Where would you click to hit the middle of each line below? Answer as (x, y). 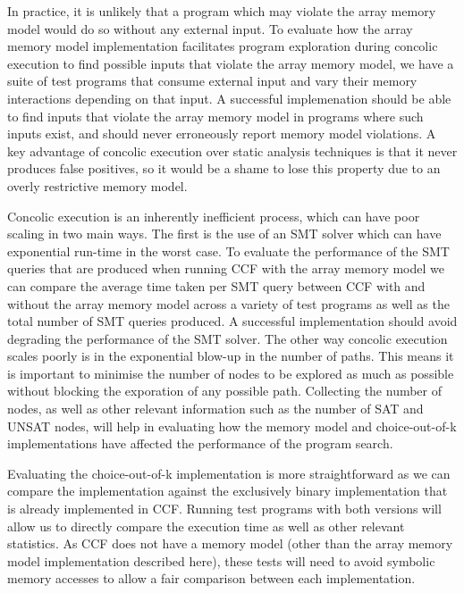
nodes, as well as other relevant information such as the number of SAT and (215, 409)
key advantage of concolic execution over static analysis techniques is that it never (232, 150)
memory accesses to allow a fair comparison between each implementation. (211, 578)
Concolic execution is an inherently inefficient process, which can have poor (214, 216)
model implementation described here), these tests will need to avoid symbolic (221, 560)
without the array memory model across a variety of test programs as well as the (228, 303)
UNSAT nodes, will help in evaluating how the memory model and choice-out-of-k (232, 426)
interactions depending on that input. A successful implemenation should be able (229, 98)
